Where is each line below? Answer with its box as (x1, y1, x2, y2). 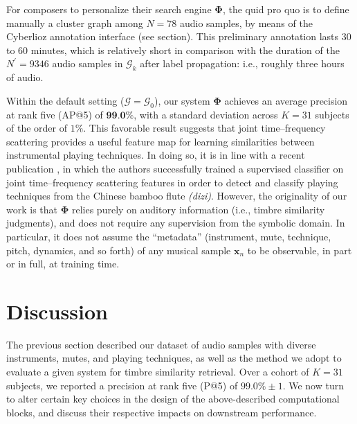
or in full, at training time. (6, 256, 120, 271)
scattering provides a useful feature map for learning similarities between (6, 134, 315, 148)
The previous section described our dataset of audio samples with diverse (6, 337, 316, 351)
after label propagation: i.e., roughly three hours (140, 56, 345, 71)
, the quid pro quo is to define (222, 2, 349, 16)
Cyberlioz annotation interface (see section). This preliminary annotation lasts (6, 29, 339, 44)
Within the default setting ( (6, 93, 125, 107)
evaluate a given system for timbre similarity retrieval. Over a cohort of (6, 364, 309, 378)
